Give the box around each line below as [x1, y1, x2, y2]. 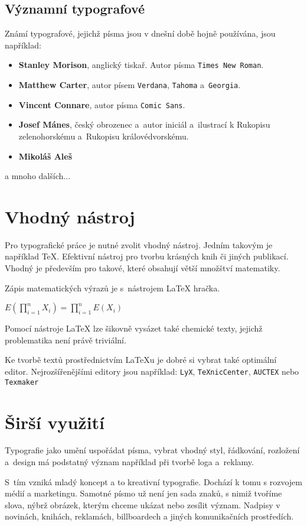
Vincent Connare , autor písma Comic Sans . [18, 98, 185, 111]
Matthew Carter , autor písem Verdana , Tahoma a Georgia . [18, 79, 241, 91]
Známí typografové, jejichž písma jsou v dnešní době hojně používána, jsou [5, 27, 276, 40]
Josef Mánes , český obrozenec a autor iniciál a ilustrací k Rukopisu [18, 118, 270, 131]
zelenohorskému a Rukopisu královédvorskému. [18, 129, 189, 142]
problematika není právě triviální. [5, 333, 126, 346]
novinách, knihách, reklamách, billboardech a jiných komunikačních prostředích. [5, 510, 294, 522]
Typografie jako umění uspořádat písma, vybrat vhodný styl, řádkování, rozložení [5, 444, 300, 456]
